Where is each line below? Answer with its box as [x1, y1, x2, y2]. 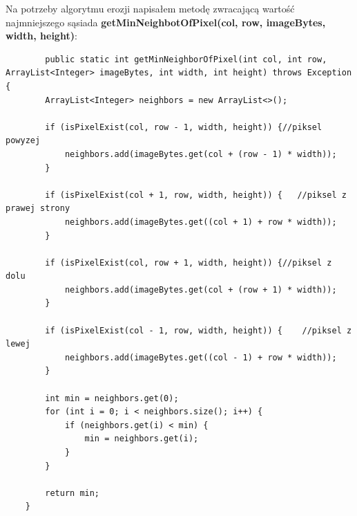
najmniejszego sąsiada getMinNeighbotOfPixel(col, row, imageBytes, [6, 15, 326, 29]
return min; [45, 488, 100, 498]
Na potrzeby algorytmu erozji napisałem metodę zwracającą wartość [6, 1, 295, 15]
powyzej [6, 136, 41, 146]
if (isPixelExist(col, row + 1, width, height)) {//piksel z [45, 257, 332, 268]
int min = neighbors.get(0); [45, 393, 179, 403]
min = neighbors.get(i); [84, 434, 199, 444]
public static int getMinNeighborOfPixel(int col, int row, [45, 54, 327, 64]
